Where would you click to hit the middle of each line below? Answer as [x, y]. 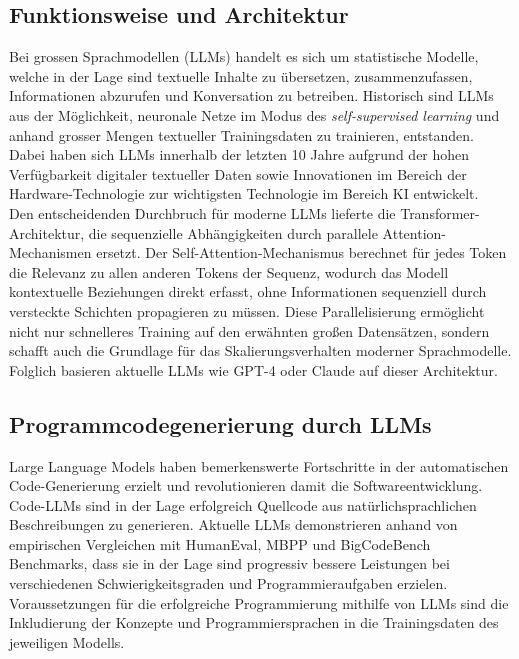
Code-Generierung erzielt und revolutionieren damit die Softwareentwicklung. [246, 485]
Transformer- [440, 212]
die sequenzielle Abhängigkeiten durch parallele [233, 232]
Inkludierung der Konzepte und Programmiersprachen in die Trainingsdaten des [254, 622]
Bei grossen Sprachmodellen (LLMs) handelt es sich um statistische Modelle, [244, 56]
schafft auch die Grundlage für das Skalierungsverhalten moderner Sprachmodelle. [260, 350]
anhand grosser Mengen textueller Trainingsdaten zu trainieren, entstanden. [241, 134]
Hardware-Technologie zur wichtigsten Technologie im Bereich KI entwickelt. [244, 193]
